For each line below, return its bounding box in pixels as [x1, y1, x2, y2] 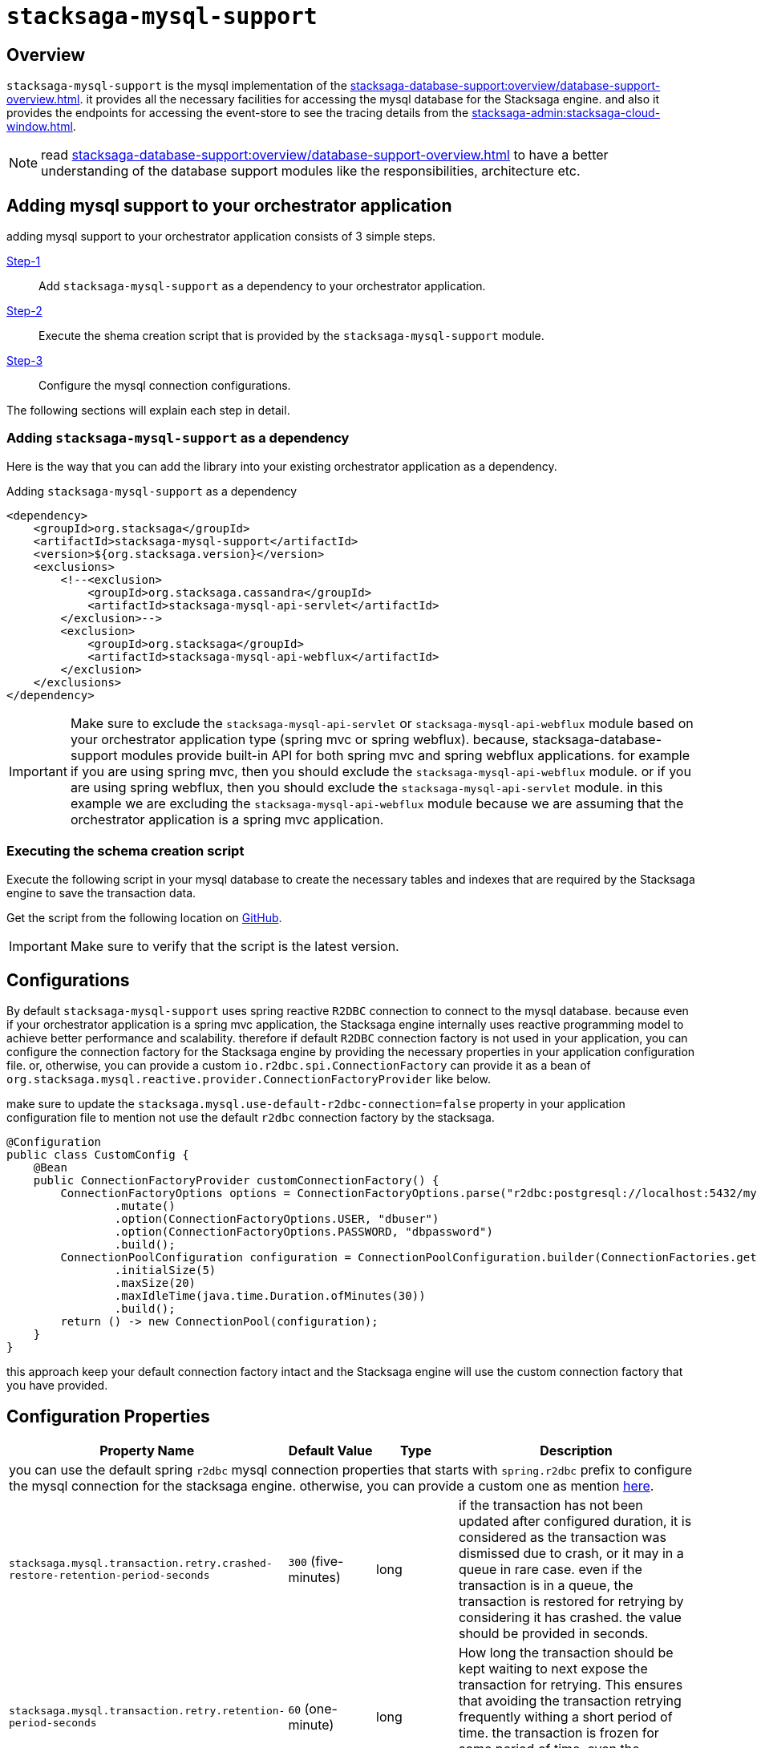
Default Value [288, 1443, 373, 1459]
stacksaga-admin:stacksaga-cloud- [472, 106, 661, 120]
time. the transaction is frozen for [458, 1725, 659, 1742]
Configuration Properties [6, 1406, 210, 1426]
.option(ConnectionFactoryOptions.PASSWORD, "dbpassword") [114, 1225, 493, 1239]
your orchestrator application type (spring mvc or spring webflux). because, [70, 730, 529, 747]
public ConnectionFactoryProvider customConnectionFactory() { [33, 1174, 439, 1188]
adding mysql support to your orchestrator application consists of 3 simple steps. [6, 229, 436, 244]
